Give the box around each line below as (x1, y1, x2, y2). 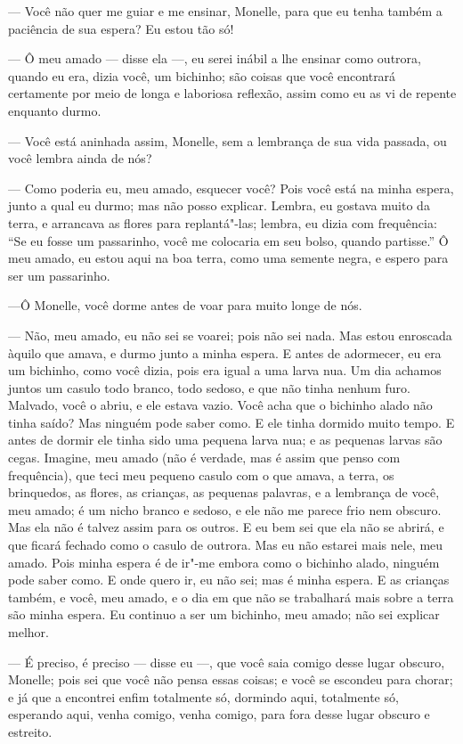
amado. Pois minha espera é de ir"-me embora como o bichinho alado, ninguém (8, 552, 440, 571)
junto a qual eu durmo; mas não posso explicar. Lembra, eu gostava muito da (8, 196, 430, 215)
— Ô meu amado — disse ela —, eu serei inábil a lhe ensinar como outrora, (8, 49, 421, 68)
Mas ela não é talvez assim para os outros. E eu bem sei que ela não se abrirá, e (8, 518, 444, 536)
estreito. (8, 722, 53, 740)
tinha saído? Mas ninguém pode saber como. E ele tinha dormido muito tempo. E (8, 413, 455, 431)
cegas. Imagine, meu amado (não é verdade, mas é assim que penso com (8, 448, 401, 467)
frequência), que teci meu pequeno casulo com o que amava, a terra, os (8, 465, 394, 484)
